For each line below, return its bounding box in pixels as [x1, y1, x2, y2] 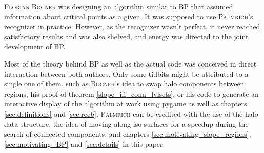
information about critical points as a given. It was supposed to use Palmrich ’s [4, 11, 253, 21]
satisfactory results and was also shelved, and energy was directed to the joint [4, 31, 249, 41]
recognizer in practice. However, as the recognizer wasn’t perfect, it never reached [4, 21, 260, 32]
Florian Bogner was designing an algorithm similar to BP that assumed [4, 1, 233, 11]
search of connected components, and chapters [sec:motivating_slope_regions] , [4, 128, 251, 139]
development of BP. [4, 41, 66, 52]
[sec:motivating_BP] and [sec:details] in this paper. [4, 138, 165, 149]
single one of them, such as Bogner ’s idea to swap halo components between [4, 78, 245, 89]
